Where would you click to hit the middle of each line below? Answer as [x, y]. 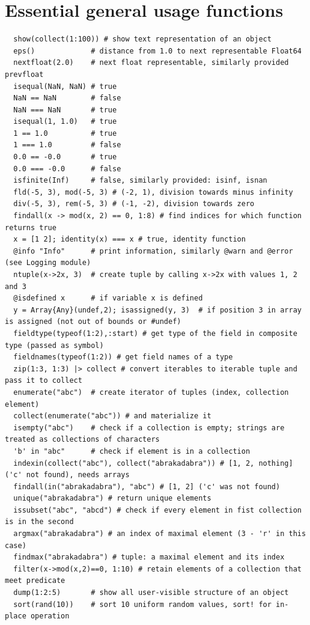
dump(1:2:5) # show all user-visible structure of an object [151, 593]
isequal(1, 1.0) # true [65, 122]
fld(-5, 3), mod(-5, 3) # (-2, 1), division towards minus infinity [153, 192]
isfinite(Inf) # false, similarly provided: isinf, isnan [140, 181]
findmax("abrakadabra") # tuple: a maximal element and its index [149, 557]
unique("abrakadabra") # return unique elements [112, 498]
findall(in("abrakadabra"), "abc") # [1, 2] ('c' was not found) [147, 486]
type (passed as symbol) [54, 345]
